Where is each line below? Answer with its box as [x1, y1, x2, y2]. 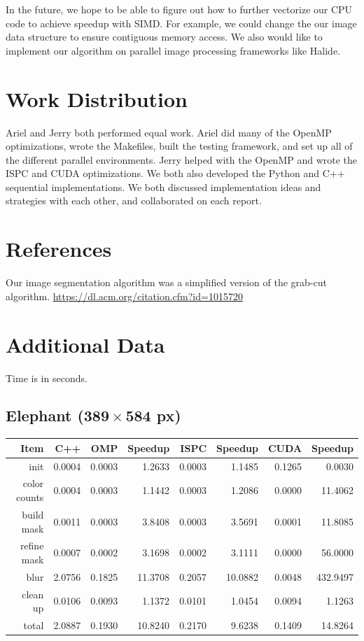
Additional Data [6, 330, 165, 358]
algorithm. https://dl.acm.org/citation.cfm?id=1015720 [6, 288, 243, 303]
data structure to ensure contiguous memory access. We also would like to [6, 29, 323, 44]
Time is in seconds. [6, 370, 87, 385]
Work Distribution [6, 84, 188, 113]
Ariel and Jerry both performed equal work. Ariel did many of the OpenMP [6, 125, 332, 139]
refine [20, 538, 44, 553]
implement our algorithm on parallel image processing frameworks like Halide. [6, 43, 341, 57]
